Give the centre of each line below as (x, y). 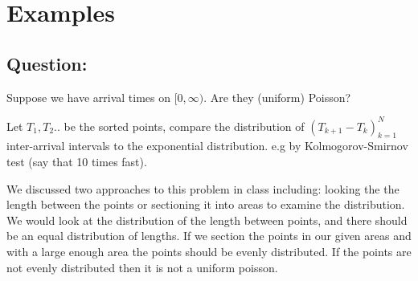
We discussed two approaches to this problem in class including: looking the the (203, 188)
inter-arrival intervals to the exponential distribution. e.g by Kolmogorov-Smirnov (207, 146)
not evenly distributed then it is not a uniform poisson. (142, 267)
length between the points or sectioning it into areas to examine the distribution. (206, 204)
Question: (47, 63)
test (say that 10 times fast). (77, 162)
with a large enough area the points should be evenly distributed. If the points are (209, 252)
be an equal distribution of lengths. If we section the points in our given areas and (209, 236)
